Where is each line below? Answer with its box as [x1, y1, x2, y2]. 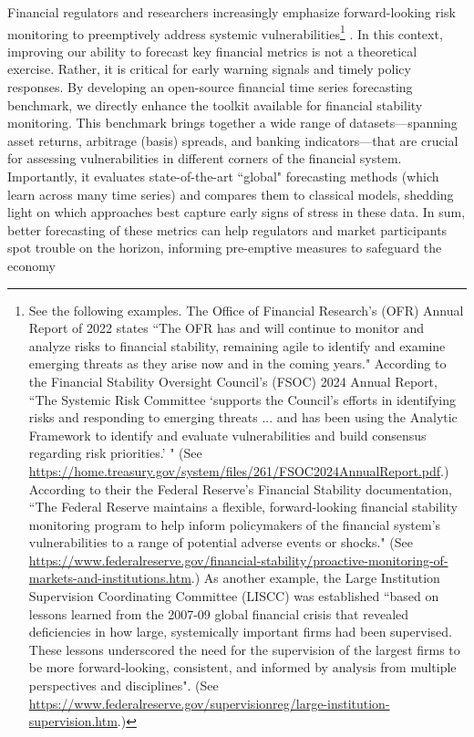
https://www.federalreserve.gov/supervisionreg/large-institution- [28, 693, 390, 712]
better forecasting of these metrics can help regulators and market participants [7, 220, 448, 239]
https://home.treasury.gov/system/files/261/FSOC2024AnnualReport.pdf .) [28, 461, 449, 480]
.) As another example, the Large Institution [191, 568, 440, 587]
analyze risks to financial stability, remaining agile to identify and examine [28, 336, 446, 355]
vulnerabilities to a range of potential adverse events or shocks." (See [28, 533, 413, 552]
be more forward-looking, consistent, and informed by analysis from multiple [28, 658, 457, 677]
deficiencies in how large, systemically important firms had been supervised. [28, 622, 452, 641]
